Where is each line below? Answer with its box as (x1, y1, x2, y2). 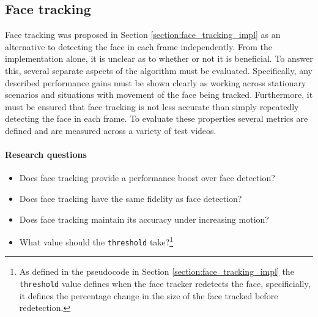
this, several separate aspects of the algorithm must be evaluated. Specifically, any (5, 64, 313, 76)
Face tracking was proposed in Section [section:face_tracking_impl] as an (5, 28, 281, 41)
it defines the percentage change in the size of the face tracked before (19, 289, 278, 302)
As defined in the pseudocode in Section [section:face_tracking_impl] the (19, 265, 294, 278)
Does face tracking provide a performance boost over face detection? (19, 171, 275, 184)
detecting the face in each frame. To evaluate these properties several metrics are (5, 112, 308, 125)
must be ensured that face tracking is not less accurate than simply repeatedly (5, 100, 299, 113)
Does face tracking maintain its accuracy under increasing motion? (19, 212, 269, 225)
